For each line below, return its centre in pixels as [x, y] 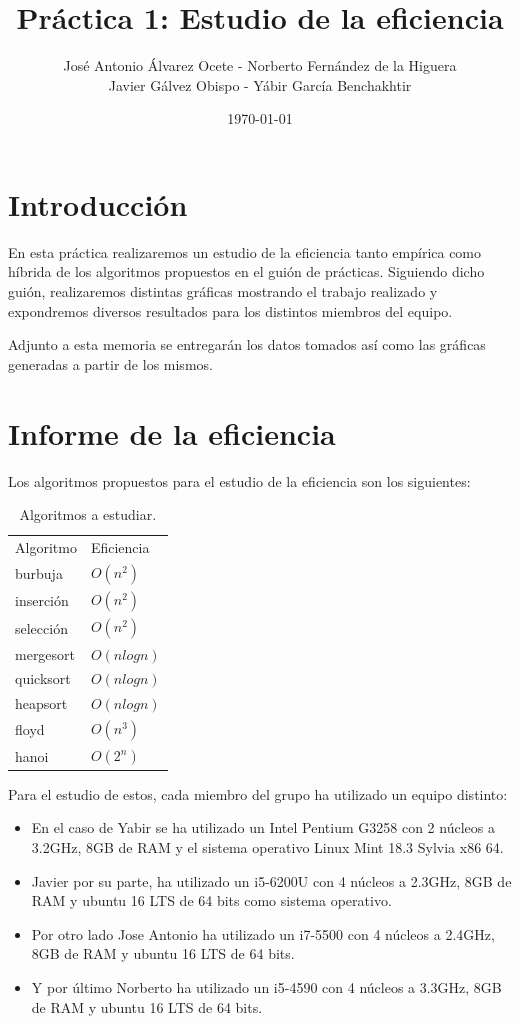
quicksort [43, 678]
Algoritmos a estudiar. [88, 514]
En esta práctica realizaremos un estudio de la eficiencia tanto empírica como [245, 251]
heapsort [41, 703]
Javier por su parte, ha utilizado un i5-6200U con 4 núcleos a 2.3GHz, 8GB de [271, 880]
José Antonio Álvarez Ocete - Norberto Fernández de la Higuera [260, 65]
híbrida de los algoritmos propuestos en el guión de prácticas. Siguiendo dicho [246, 271]
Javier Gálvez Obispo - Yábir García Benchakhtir [260, 84]
